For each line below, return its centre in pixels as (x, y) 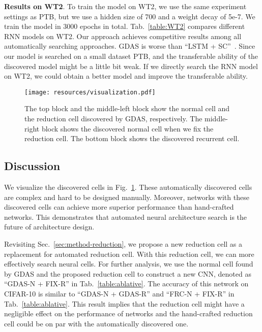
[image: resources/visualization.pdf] (90, 92)
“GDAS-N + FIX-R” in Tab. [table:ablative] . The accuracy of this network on (126, 284)
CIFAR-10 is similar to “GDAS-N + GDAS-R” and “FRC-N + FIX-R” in (119, 293)
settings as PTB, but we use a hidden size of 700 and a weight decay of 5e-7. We (130, 16)
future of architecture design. (49, 227)
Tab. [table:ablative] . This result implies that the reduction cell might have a (124, 303)
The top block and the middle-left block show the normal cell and (127, 108)
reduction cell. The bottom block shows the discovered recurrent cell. (132, 138)
